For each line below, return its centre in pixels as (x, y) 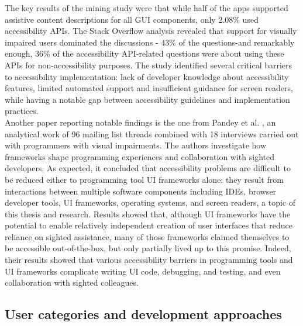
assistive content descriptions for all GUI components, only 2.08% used (132, 19)
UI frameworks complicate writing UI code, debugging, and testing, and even (143, 271)
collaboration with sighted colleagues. (72, 282)
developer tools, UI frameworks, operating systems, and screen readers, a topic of (150, 202)
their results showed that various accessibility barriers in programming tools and (149, 260)
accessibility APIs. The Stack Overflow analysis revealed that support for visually (151, 31)
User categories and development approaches (143, 314)
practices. (22, 111)
